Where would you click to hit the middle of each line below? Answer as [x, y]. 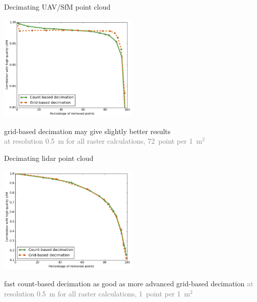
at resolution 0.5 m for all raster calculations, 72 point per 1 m [103, 141]
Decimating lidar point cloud [49, 158]
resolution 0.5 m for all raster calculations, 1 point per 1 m [97, 294]
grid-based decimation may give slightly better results [88, 131]
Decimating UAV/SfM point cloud [57, 7]
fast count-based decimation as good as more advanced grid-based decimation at [129, 284]
